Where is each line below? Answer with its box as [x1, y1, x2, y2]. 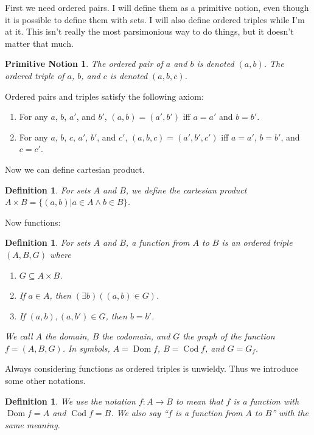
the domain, [45, 330, 89, 343]
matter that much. [5, 37, 74, 49]
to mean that [175, 394, 223, 407]
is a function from [175, 406, 243, 419]
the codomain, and [102, 330, 170, 343]
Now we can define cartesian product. [5, 162, 145, 175]
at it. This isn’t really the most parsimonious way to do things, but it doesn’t [5, 25, 294, 38]
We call [5, 330, 33, 343]
